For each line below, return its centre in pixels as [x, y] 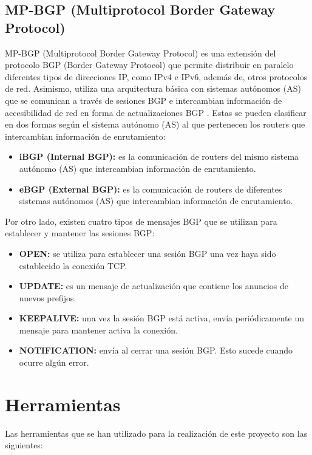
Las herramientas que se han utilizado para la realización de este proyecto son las [156, 433]
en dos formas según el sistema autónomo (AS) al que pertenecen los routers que [155, 124]
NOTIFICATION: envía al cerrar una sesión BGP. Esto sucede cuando [156, 350]
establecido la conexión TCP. [73, 265]
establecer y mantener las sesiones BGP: [80, 233]
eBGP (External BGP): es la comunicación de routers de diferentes [151, 189]
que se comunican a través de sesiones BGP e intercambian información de [144, 100]
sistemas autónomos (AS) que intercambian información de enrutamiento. [156, 201]
